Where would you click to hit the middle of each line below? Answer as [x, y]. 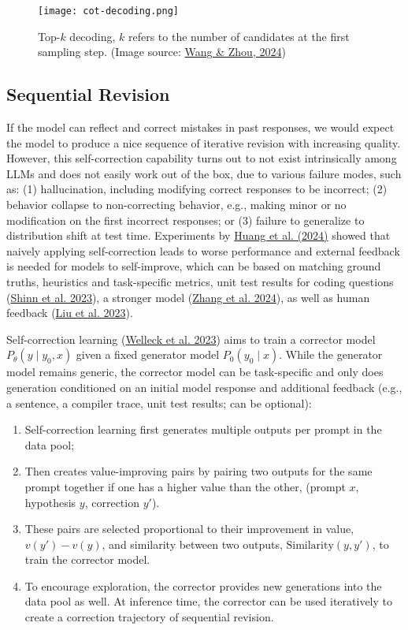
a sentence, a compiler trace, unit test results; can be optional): [159, 403]
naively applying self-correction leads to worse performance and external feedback [203, 250]
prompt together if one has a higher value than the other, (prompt [185, 486]
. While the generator [331, 354]
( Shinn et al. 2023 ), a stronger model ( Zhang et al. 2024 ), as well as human [188, 297]
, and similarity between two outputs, [192, 544]
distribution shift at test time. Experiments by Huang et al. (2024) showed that [198, 235]
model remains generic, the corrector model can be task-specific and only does [195, 372]
